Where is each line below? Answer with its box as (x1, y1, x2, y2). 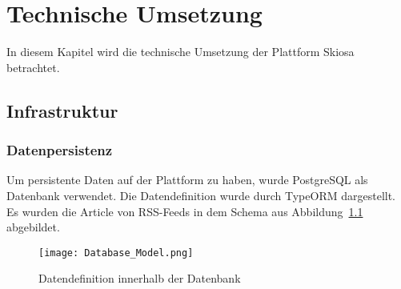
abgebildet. (6, 219, 60, 235)
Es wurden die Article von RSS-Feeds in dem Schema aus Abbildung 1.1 (6, 203, 363, 219)
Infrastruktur (6, 98, 118, 122)
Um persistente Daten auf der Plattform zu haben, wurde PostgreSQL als (6, 171, 368, 188)
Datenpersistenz (6, 140, 113, 160)
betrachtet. (6, 58, 60, 75)
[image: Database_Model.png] (38, 247, 194, 259)
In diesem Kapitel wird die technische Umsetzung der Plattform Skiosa (6, 43, 355, 60)
